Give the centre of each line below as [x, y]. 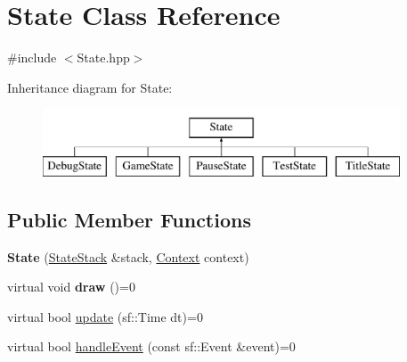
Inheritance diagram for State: [90, 87]
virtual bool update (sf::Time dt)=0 [105, 316]
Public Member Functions [129, 219]
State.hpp [103, 58]
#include [32, 58]
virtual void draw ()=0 [71, 287]
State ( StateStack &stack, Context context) [128, 256]
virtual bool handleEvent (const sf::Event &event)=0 [151, 346]
